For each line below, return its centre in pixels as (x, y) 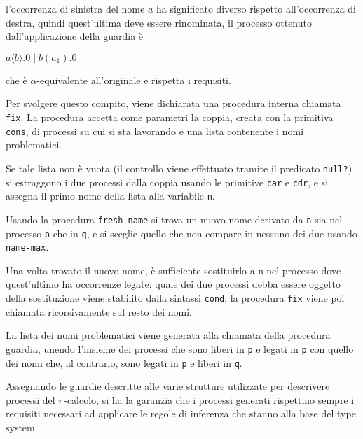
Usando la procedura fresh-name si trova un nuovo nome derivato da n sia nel (174, 219)
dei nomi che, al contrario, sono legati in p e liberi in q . (124, 362)
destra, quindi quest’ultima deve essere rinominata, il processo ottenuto (159, 22)
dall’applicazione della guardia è (75, 36)
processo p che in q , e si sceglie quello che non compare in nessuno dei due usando (181, 233)
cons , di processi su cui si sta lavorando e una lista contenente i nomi (155, 131)
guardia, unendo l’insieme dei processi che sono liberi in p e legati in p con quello (180, 348)
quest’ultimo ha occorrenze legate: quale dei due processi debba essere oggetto (173, 284)
